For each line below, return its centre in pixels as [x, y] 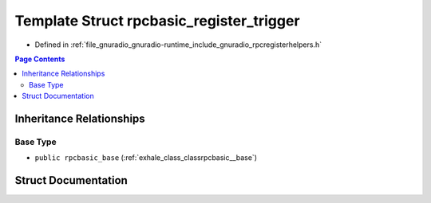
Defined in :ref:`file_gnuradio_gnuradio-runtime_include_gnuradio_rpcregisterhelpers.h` [178, 45]
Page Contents [40, 59]
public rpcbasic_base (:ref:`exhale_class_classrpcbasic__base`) [146, 158]
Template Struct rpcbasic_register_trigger [157, 21]
